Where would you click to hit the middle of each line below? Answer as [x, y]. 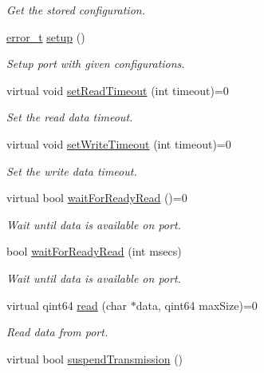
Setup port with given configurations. [96, 63]
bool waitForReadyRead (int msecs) [94, 251]
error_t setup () [46, 36]
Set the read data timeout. [70, 117]
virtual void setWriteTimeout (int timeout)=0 [119, 143]
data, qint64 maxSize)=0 [197, 305]
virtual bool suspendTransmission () [95, 358]
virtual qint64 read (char [67, 305]
